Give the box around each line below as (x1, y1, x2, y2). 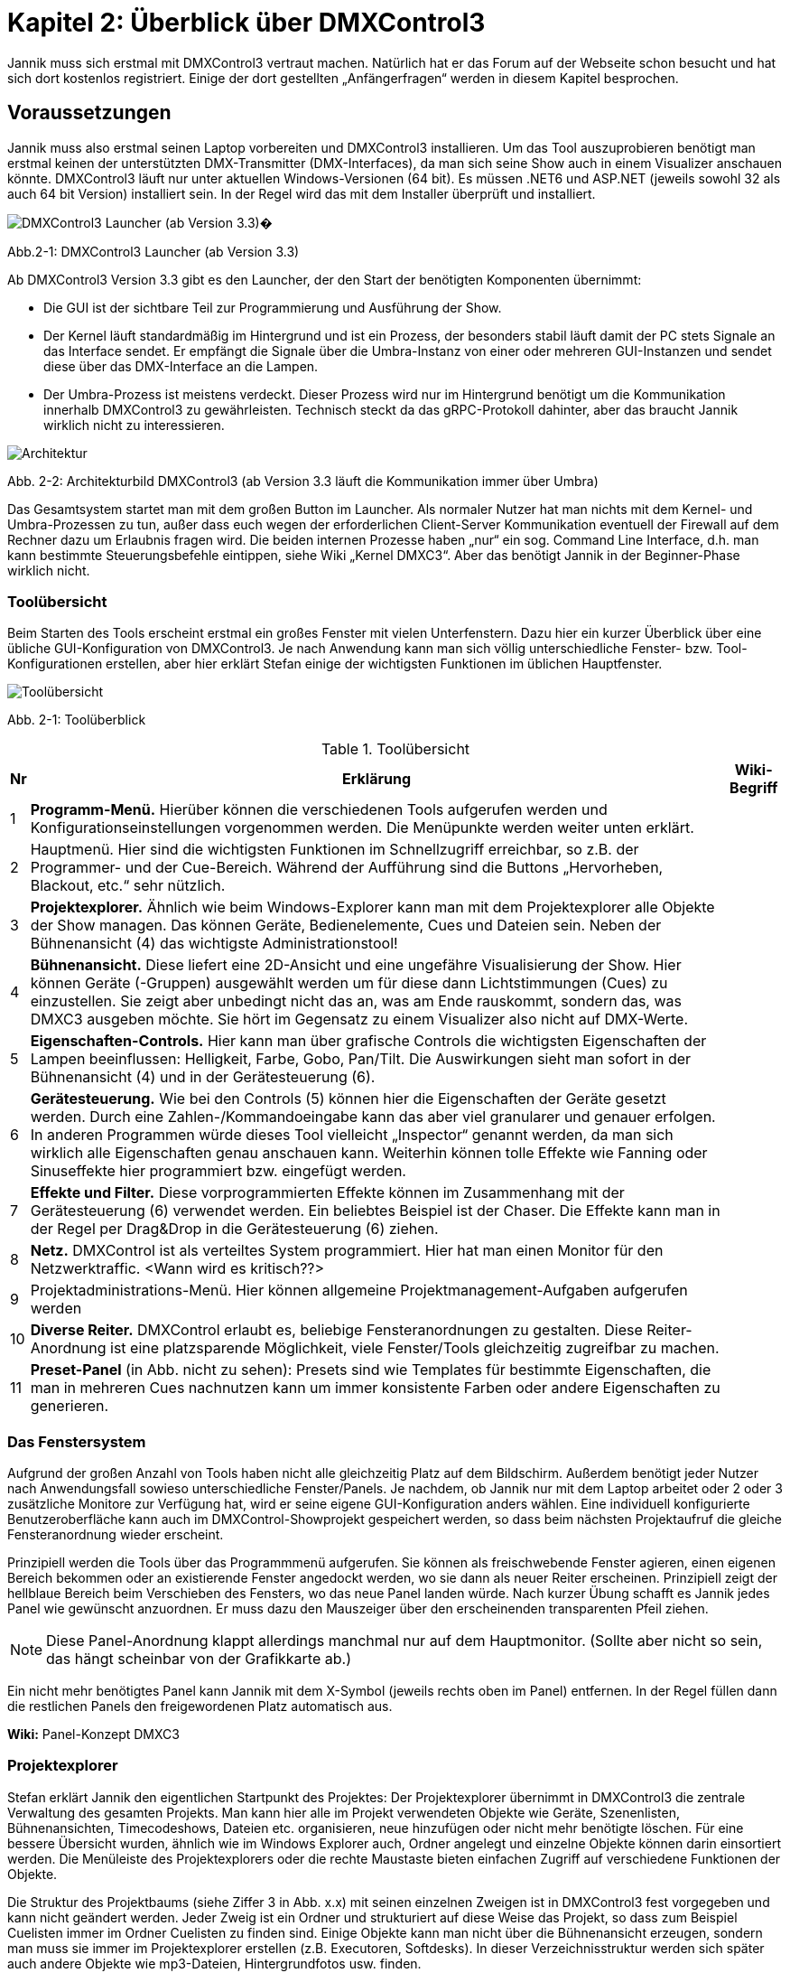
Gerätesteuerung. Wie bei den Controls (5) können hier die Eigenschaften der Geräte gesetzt (30, 1089, 666, 1108)
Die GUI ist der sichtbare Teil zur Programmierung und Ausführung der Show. (43, 299, 502, 315)
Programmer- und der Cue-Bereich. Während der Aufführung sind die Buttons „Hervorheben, (30, 858, 664, 877)
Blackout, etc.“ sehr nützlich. (30, 876, 226, 895)
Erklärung (342, 770, 411, 789)
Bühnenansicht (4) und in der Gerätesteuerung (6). (30, 1068, 376, 1087)
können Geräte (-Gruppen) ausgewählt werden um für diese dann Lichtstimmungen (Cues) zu (30, 974, 668, 993)
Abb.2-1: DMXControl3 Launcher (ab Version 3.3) (7, 243, 300, 259)
